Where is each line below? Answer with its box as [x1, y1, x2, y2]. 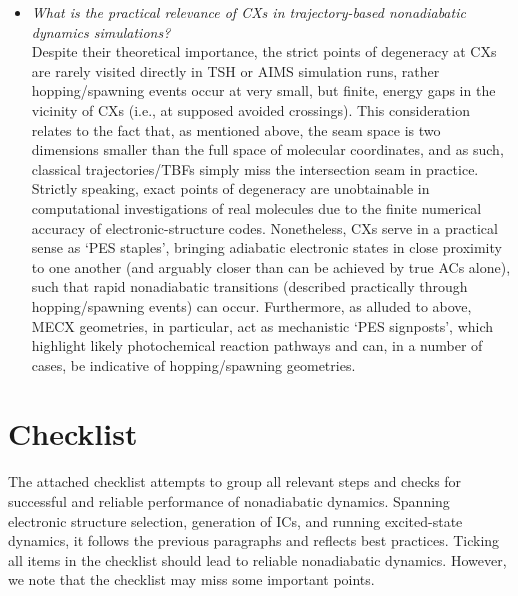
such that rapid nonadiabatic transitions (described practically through [31, 276, 468, 297]
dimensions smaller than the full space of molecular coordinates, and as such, [31, 139, 504, 160]
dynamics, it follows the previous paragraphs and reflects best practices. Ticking [8, 530, 500, 551]
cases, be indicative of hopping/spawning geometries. [31, 354, 356, 375]
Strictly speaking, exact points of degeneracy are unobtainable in [31, 178, 430, 199]
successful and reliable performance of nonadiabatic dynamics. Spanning [8, 491, 450, 511]
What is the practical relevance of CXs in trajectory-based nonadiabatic [31, 2, 466, 22]
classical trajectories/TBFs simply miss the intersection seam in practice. [31, 158, 479, 179]
